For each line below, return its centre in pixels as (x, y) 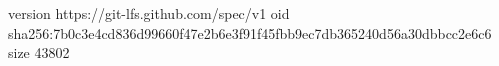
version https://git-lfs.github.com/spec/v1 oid (149, 13)
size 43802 (39, 52)
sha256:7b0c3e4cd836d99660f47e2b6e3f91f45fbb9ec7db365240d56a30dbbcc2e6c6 (250, 32)
